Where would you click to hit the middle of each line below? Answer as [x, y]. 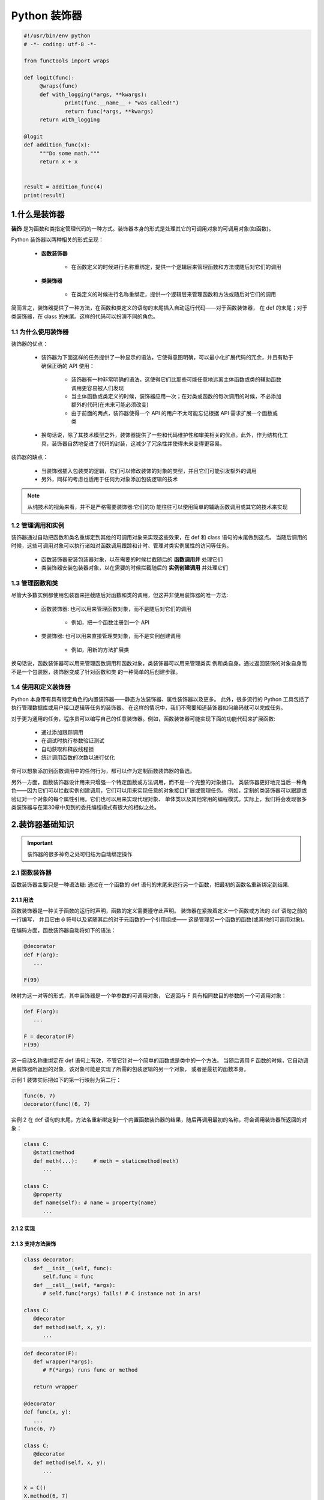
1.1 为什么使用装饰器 [40, 332]
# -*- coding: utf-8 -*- [60, 44]
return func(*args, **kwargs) [109, 111]
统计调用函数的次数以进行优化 [78, 757]
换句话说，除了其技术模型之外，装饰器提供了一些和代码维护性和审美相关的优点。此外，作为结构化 [162, 435]
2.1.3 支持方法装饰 [34, 1244]
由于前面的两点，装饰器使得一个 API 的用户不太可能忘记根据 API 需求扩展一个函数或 [175, 413]
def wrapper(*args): [64, 1361]
